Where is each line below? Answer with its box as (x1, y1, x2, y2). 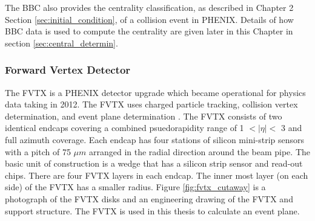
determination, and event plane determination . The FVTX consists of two (5, 109, 282, 122)
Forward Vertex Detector (5, 62, 131, 77)
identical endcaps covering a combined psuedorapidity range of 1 (5, 121, 244, 134)
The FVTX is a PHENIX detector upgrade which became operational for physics (5, 86, 306, 98)
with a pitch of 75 (5, 145, 71, 158)
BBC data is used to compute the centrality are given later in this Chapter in (5, 25, 293, 37)
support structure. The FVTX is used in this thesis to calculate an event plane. (5, 204, 300, 217)
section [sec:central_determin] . (5, 36, 118, 49)
